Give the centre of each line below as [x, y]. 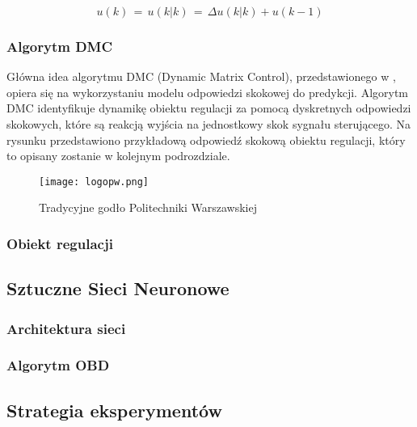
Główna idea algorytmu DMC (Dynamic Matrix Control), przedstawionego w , [201, 76]
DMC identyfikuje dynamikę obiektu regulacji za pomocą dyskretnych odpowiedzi [209, 108]
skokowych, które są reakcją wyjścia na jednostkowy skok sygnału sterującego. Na [208, 124]
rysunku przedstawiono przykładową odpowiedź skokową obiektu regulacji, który [206, 140]
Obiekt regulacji [60, 243]
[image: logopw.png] [94, 182]
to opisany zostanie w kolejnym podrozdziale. [118, 156]
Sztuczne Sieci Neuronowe [118, 288]
